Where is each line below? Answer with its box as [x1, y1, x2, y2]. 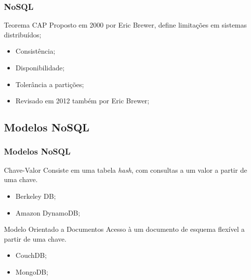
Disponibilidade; [15, 62, 64, 72]
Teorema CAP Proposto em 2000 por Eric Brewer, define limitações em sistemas [4, 20, 247, 30]
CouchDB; [15, 250, 47, 260]
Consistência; [15, 46, 56, 56]
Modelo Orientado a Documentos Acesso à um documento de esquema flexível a [4, 224, 245, 234]
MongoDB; [15, 266, 48, 277]
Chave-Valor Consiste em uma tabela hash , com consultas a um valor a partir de [4, 164, 247, 175]
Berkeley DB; [15, 190, 56, 201]
